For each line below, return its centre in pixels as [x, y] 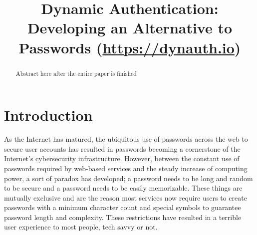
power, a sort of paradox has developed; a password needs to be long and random [128, 178]
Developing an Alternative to [130, 28]
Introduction [48, 115]
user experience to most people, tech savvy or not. [81, 227]
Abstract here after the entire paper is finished [76, 73]
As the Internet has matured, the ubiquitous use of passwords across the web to [126, 139]
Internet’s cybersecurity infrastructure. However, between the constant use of [122, 158]
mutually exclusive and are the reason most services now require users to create [126, 197]
